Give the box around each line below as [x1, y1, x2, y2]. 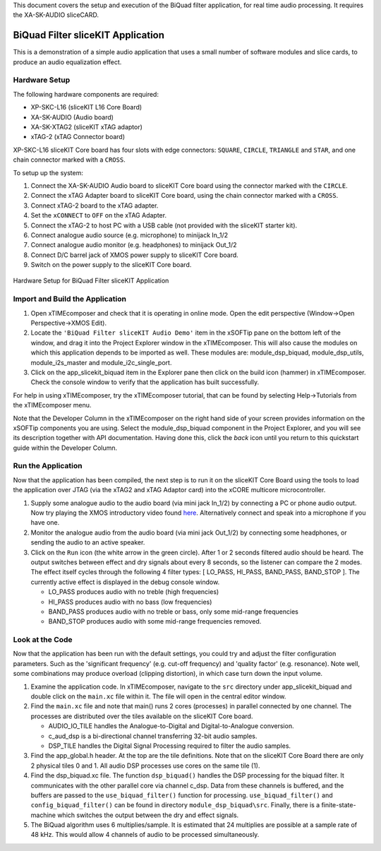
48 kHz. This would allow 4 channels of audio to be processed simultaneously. [30, 831, 260, 839]
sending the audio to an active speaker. [30, 538, 145, 547]
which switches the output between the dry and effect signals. [57, 811, 239, 819]
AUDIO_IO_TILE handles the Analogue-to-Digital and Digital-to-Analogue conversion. [48, 722, 294, 730]
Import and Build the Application [13, 294, 127, 304]
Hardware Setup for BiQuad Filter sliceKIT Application [13, 276, 169, 285]
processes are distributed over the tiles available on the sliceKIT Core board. [30, 712, 253, 720]
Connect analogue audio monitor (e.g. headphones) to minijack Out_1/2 [30, 241, 237, 249]
